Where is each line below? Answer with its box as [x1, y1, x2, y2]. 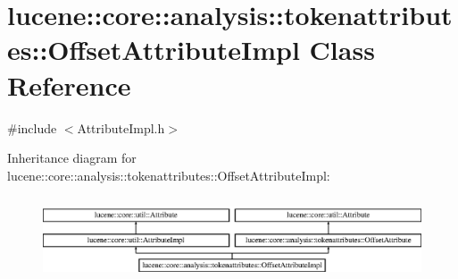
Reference [7, 66, 131, 103]
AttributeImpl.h [77, 118, 165, 137]
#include [7, 118, 57, 137]
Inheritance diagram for [7, 148, 137, 167]
